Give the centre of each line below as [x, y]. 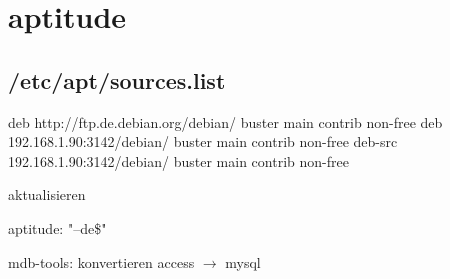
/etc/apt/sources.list [117, 79]
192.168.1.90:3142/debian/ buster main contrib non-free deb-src [203, 141]
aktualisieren [47, 194]
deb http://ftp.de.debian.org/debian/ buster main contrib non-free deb [225, 121]
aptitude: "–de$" [57, 227]
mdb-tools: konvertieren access [101, 261]
